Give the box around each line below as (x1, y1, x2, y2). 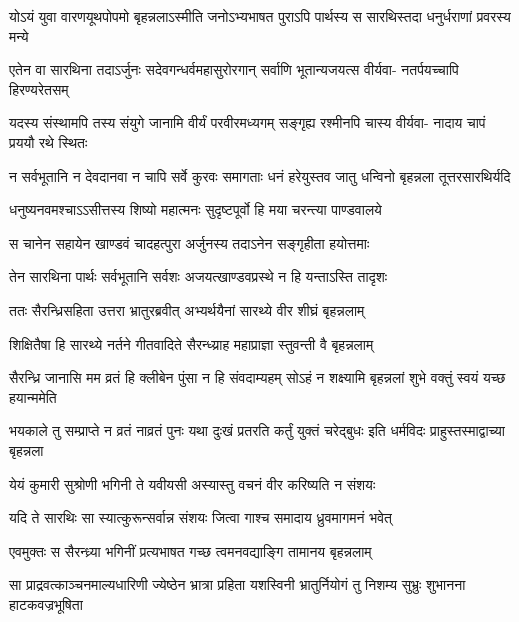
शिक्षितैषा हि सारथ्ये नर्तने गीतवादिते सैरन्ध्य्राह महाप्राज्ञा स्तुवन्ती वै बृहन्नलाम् (9, 333, 374, 354)
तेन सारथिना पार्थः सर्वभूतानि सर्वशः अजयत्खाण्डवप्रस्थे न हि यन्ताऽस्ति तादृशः (9, 266, 388, 287)
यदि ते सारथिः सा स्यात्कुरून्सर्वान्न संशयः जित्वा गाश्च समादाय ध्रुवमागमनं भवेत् (9, 507, 392, 528)
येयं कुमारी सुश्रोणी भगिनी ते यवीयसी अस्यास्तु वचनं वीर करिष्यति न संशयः (9, 473, 376, 494)
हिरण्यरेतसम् (9, 78, 69, 99)
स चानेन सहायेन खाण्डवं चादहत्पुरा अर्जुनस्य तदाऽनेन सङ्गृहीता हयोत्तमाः (9, 232, 370, 253)
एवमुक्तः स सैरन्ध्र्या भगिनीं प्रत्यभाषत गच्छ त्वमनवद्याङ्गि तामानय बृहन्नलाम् (9, 540, 372, 561)
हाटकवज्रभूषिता (9, 593, 83, 614)
